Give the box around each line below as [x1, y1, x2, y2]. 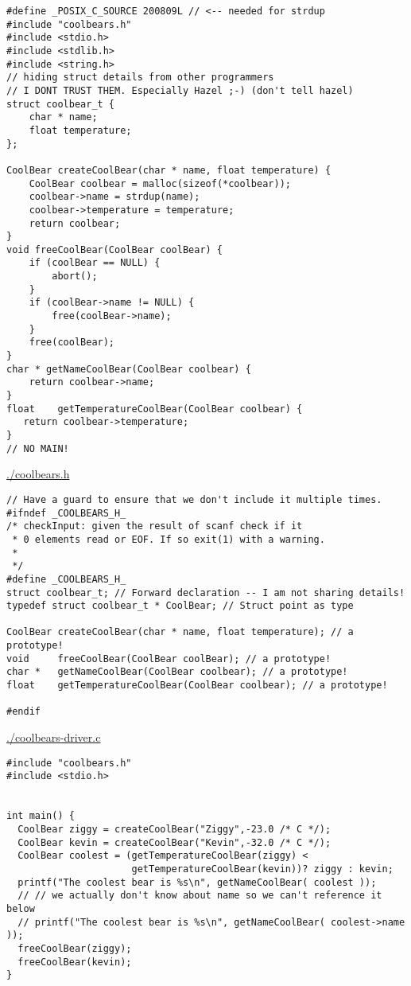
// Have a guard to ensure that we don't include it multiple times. [6, 493, 382, 505]
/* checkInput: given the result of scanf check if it [6, 520, 303, 532]
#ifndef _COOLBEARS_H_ [6, 507, 126, 519]
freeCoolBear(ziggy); [17, 942, 132, 954]
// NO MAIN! [6, 442, 69, 454]
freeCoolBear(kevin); [17, 956, 132, 968]
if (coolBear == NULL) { [29, 257, 161, 269]
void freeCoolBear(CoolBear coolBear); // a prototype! [6, 653, 332, 664]
